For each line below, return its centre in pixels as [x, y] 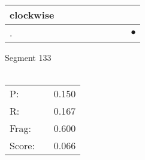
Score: [22, 146]
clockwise [32, 15]
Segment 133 [28, 57]
